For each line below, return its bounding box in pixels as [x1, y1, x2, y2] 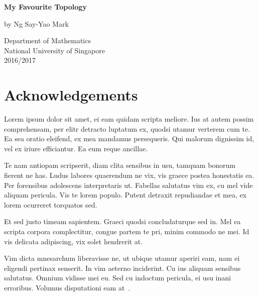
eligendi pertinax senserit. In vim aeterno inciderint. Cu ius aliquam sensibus [4, 262, 241, 273]
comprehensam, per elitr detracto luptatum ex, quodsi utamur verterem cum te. [4, 123, 250, 134]
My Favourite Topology [4, 2, 87, 12]
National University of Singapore [4, 45, 105, 55]
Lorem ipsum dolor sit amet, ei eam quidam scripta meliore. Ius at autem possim [4, 114, 254, 124]
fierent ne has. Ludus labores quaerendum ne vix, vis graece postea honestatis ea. [4, 170, 254, 180]
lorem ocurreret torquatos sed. [4, 199, 97, 210]
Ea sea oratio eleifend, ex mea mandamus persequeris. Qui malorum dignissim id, [4, 133, 254, 144]
